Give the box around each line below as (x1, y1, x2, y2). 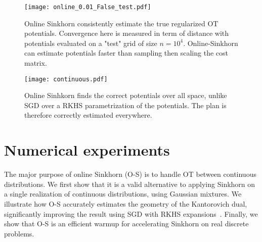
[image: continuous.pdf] (24, 75, 108, 83)
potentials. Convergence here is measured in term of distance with (24, 28, 229, 38)
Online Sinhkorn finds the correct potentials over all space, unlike (24, 90, 227, 101)
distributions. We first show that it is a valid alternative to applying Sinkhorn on (4, 178, 255, 189)
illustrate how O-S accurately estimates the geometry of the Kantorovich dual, (4, 198, 247, 209)
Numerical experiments (4, 139, 170, 160)
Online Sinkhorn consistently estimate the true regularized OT (24, 18, 219, 28)
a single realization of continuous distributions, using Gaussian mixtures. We (4, 188, 242, 199)
